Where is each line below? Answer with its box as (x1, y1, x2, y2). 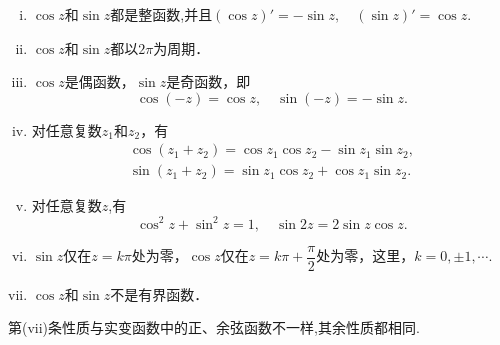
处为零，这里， (316, 245, 415, 265)
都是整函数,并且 (110, 4, 213, 24)
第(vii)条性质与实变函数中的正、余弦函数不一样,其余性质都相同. (8, 317, 420, 338)
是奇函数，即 (166, 71, 251, 92)
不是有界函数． (110, 283, 209, 304)
